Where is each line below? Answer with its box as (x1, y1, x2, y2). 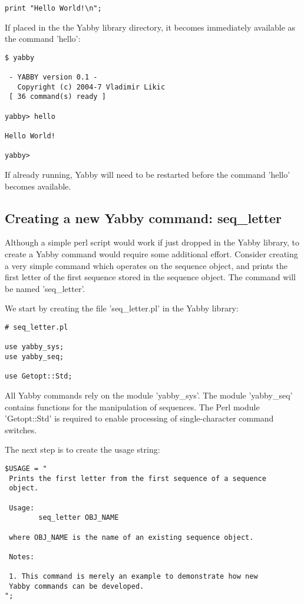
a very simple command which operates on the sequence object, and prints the (5, 259, 288, 271)
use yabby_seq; (5, 352, 64, 361)
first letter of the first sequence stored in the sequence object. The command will (5, 271, 296, 283)
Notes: (9, 552, 35, 561)
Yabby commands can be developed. (9, 582, 144, 590)
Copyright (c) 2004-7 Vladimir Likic (17, 82, 166, 91)
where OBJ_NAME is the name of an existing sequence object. (9, 533, 254, 542)
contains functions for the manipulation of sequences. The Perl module (5, 400, 260, 413)
